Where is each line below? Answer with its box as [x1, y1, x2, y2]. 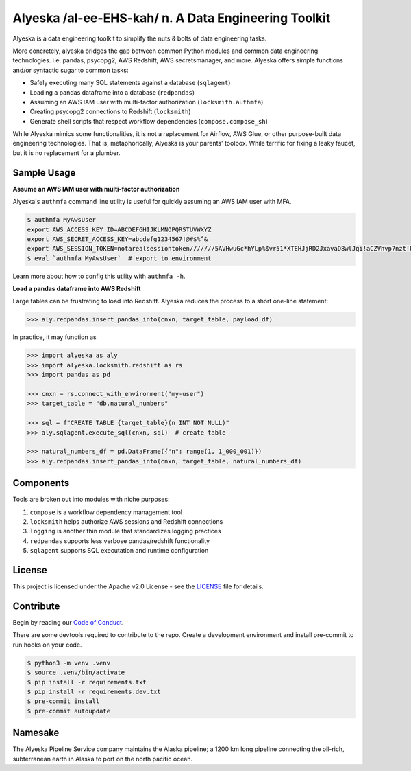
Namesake [12, 727, 60, 739]
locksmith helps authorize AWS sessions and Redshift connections [29, 517, 223, 525]
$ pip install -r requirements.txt [27, 678, 147, 686]
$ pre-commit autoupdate [27, 707, 111, 715]
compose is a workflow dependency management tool [29, 508, 183, 516]
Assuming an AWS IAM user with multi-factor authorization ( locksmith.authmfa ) [29, 97, 264, 106]
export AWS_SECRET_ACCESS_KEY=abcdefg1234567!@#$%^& [27, 235, 208, 243]
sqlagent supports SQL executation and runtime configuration [29, 546, 209, 555]
